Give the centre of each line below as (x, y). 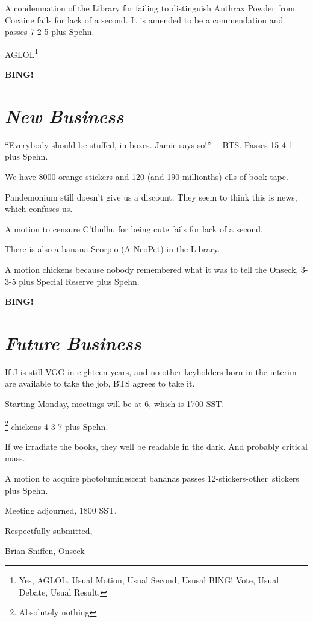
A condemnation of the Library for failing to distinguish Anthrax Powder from (150, 8)
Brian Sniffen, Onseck (45, 551)
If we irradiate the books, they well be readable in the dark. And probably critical (156, 446)
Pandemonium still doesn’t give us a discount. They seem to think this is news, (151, 197)
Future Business (73, 343)
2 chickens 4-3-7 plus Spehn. (57, 425)
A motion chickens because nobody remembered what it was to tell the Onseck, (152, 269)
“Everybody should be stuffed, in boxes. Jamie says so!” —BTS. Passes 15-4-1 (149, 144)
